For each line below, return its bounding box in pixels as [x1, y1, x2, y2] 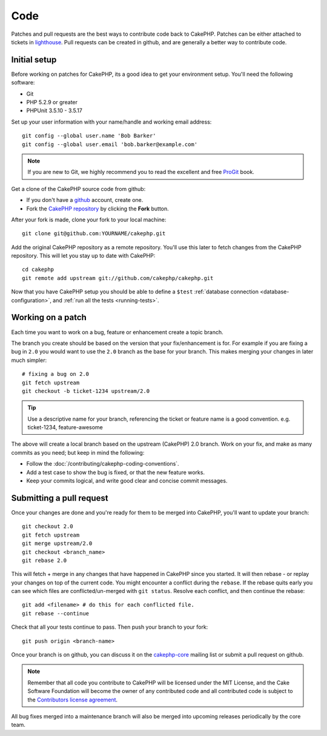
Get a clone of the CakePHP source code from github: [11, 185, 146, 192]
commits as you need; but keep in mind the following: [11, 449, 145, 456]
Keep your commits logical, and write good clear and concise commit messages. [26, 477, 228, 484]
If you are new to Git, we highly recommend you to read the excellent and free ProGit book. [27, 169, 254, 176]
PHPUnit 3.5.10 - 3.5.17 [26, 107, 83, 115]
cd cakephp [22, 266, 54, 273]
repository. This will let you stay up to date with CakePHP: [11, 252, 156, 259]
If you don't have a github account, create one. [26, 196, 144, 204]
